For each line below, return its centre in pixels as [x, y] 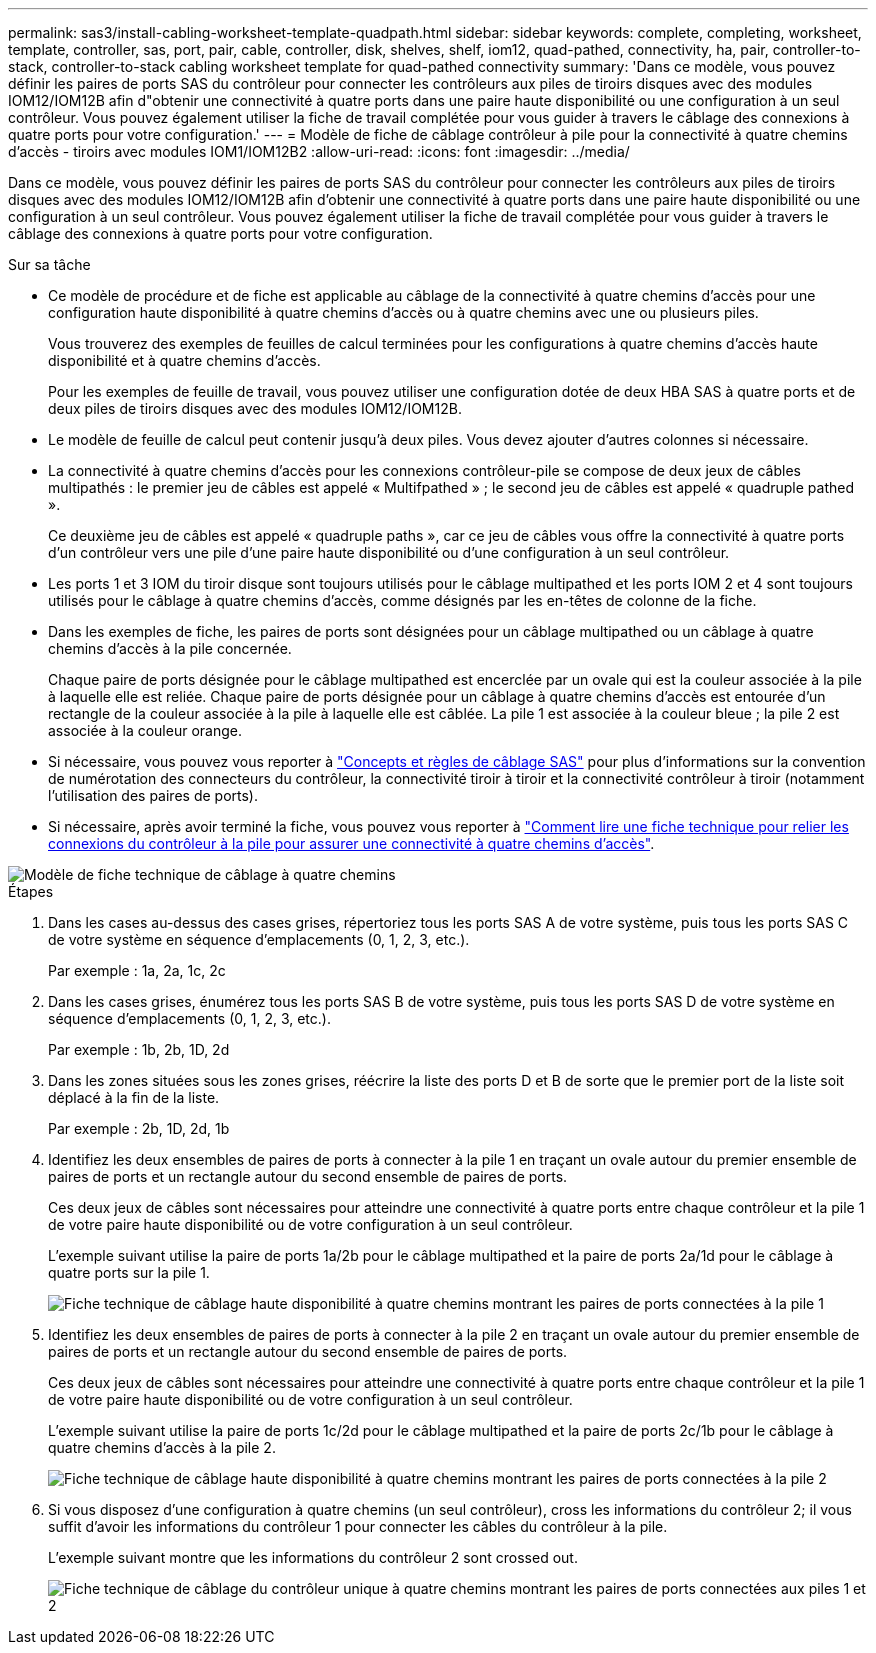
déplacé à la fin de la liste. [134, 1097]
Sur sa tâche [49, 264]
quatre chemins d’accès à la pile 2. [162, 1447]
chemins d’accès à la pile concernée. [170, 648]
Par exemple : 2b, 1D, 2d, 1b [139, 1128]
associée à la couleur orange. [145, 730]
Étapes [31, 891]
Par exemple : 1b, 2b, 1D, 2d [139, 1049]
